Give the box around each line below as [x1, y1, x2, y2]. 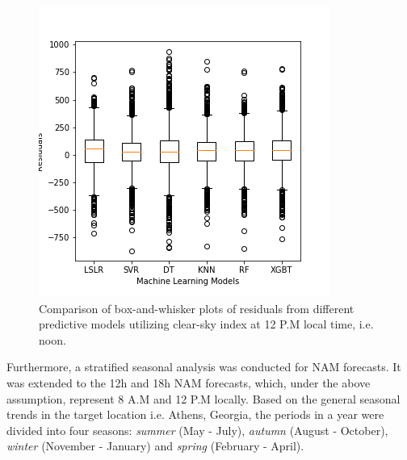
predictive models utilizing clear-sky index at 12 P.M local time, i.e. [39, 316, 374, 332]
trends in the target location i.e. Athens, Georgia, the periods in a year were [6, 406, 384, 423]
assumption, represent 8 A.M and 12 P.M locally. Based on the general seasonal [6, 390, 401, 407]
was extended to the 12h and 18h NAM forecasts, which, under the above [6, 374, 371, 391]
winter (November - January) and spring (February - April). [6, 437, 304, 454]
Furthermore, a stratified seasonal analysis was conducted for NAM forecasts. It [6, 358, 401, 375]
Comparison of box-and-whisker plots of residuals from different [39, 299, 355, 316]
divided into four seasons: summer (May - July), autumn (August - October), [6, 421, 388, 438]
